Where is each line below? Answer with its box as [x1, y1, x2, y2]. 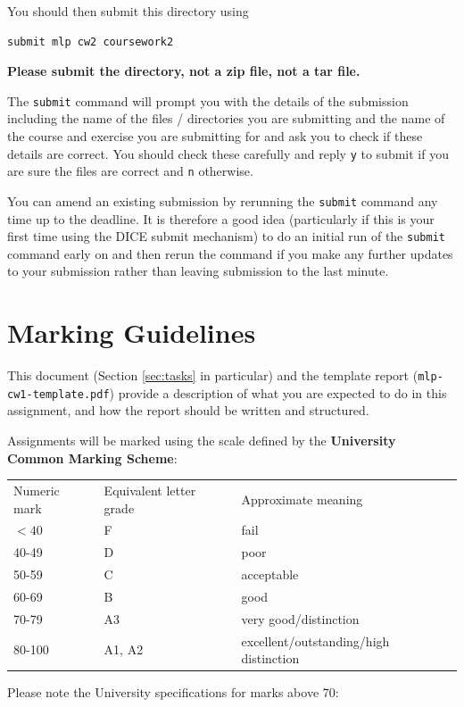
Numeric [13, 481, 60, 499]
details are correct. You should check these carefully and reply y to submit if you [7, 144, 449, 162]
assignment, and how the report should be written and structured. [7, 401, 369, 420]
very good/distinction [241, 609, 360, 628]
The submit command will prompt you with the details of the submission [7, 91, 409, 110]
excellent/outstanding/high [241, 631, 390, 650]
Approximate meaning [241, 489, 363, 508]
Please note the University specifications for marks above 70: [7, 683, 339, 702]
